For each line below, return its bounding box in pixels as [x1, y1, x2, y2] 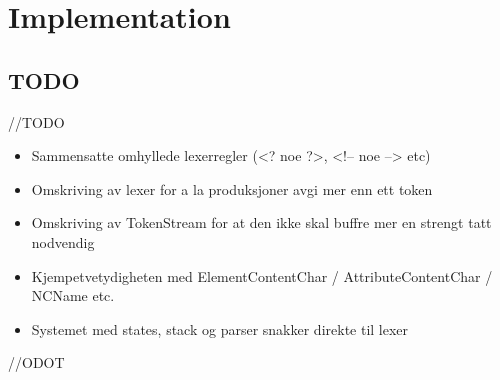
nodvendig [31, 231, 95, 252]
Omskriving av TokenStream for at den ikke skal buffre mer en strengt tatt [31, 212, 492, 233]
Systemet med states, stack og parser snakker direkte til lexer [31, 318, 409, 339]
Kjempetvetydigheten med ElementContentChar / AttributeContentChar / [31, 265, 493, 286]
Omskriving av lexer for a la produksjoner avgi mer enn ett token [31, 178, 433, 199]
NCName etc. [31, 285, 115, 306]
